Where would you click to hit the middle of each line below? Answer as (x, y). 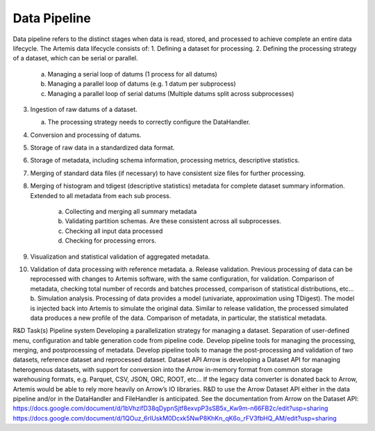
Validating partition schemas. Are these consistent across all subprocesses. (173, 221)
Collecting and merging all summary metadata (131, 211)
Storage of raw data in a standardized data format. (102, 148)
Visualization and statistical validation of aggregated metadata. (120, 257)
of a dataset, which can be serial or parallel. (75, 58)
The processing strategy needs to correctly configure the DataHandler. (149, 122)
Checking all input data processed (114, 231)
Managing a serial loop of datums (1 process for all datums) (133, 74)
